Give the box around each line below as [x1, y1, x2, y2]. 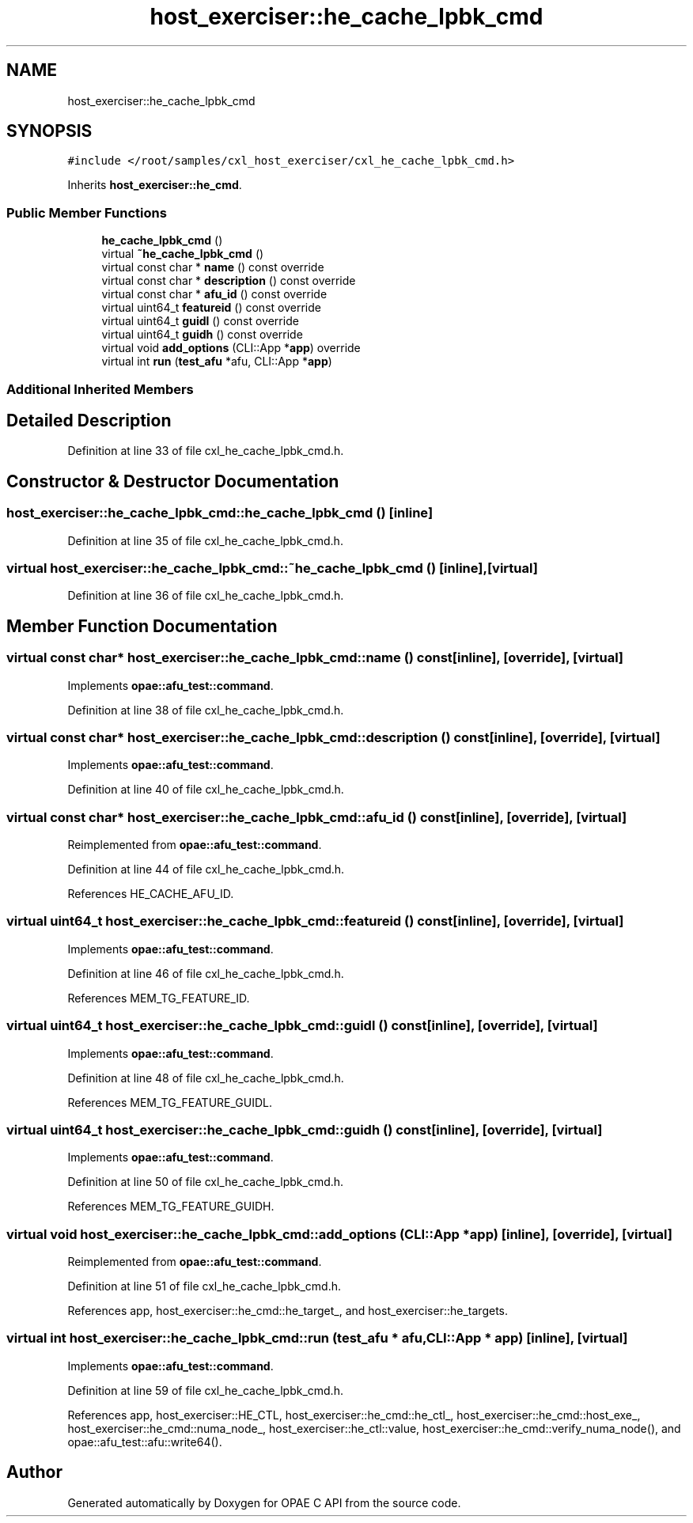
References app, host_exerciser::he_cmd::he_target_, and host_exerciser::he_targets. [67, 1304, 508, 1318]
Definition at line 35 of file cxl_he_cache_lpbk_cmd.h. [67, 533, 343, 547]
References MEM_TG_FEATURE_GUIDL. [67, 1095, 273, 1109]
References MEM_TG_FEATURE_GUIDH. [67, 1199, 275, 1214]
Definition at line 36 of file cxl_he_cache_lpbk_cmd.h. [67, 589, 344, 603]
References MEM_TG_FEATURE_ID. [67, 991, 250, 1005]
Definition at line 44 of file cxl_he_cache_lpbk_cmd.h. [67, 862, 345, 877]
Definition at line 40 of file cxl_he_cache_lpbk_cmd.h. [67, 782, 344, 797]
